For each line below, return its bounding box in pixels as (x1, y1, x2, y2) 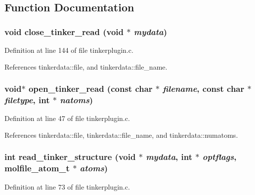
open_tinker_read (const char (28, 82, 153, 95)
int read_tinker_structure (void (4, 151, 136, 163)
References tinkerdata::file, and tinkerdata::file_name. (4, 61, 168, 72)
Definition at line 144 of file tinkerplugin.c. (4, 45, 133, 55)
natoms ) (60, 94, 93, 106)
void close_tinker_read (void (4, 25, 124, 38)
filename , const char (163, 82, 245, 95)
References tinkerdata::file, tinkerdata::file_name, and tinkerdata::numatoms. (4, 129, 238, 140)
